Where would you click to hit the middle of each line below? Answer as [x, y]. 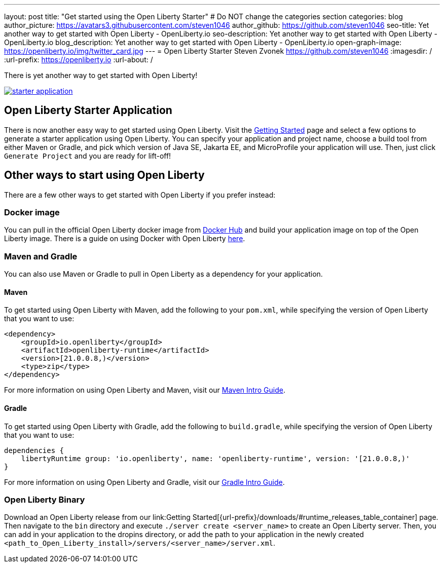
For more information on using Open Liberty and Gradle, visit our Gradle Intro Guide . [144, 482]
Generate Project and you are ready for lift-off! [88, 156]
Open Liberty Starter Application [88, 110]
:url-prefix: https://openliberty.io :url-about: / [79, 60]
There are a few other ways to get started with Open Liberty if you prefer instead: [140, 195]
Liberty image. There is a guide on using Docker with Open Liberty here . [125, 239]
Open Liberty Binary [45, 500]
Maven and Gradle [41, 256]
